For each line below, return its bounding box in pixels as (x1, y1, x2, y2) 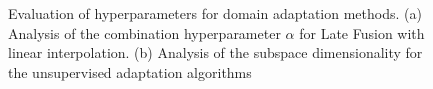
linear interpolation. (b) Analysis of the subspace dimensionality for (8, 42, 423, 63)
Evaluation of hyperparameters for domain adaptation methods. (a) (8, 3, 422, 23)
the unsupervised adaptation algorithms (8, 61, 252, 82)
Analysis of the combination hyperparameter (8, 22, 281, 43)
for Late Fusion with (299, 22, 425, 43)
